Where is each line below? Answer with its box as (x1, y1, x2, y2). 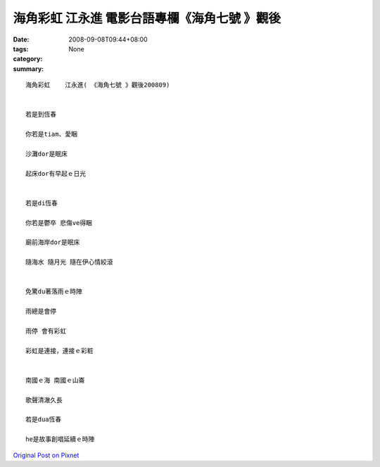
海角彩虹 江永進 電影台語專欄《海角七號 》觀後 (13, 11, 281, 26)
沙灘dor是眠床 (25, 150, 68, 158)
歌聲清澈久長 (25, 396, 63, 404)
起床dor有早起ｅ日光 (25, 169, 87, 177)
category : (13, 55, 43, 63)
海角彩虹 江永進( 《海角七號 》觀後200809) (25, 81, 170, 89)
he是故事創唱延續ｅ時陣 (25, 435, 95, 443)
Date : (13, 35, 30, 44)
